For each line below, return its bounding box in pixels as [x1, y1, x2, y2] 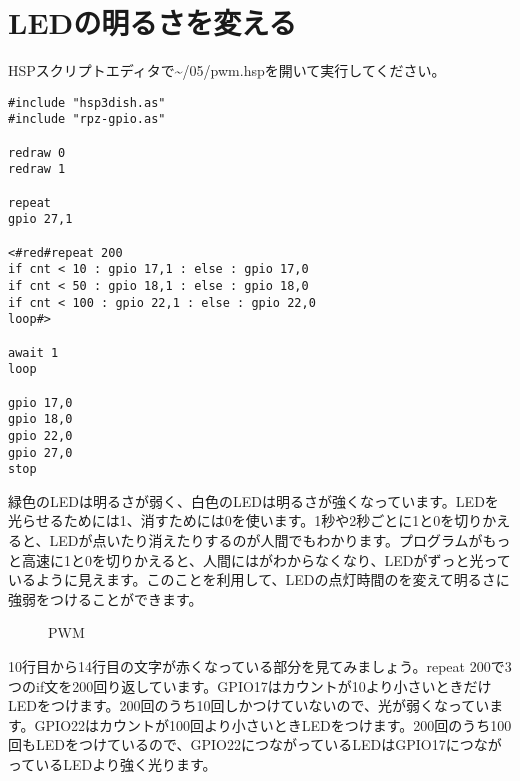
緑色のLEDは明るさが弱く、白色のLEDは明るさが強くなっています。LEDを [8, 490, 499, 511]
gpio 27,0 [8, 445, 73, 460]
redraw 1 [8, 162, 66, 177]
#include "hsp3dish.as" [8, 95, 166, 110]
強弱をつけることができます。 [8, 588, 203, 609]
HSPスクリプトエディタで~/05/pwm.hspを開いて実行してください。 [8, 60, 446, 81]
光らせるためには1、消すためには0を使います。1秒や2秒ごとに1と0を [8, 510, 455, 531]
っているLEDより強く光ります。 [8, 753, 217, 774]
